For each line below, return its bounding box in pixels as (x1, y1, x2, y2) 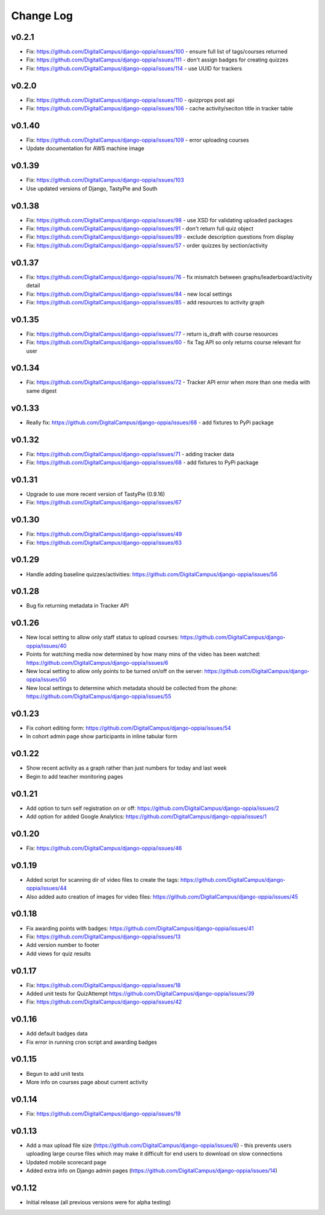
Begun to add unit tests (26, 1070, 84, 1077)
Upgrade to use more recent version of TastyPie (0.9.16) (26, 490, 166, 497)
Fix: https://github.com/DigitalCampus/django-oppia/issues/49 (26, 530, 182, 538)
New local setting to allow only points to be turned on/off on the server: (26, 667, 203, 674)
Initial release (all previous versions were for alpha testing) (26, 1198, 171, 1205)
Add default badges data (26, 1030, 88, 1037)
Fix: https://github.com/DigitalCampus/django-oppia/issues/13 (26, 933, 181, 940)
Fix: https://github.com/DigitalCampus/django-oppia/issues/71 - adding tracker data (26, 450, 235, 457)
